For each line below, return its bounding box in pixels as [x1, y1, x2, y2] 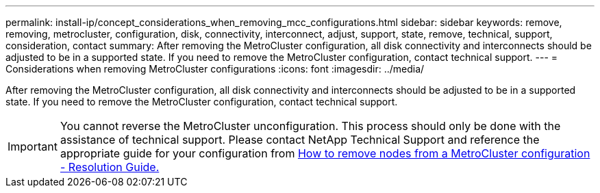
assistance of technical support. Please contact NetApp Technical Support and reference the [60, 133, 540, 146]
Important [8, 140, 58, 153]
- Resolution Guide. [60, 160, 160, 174]
